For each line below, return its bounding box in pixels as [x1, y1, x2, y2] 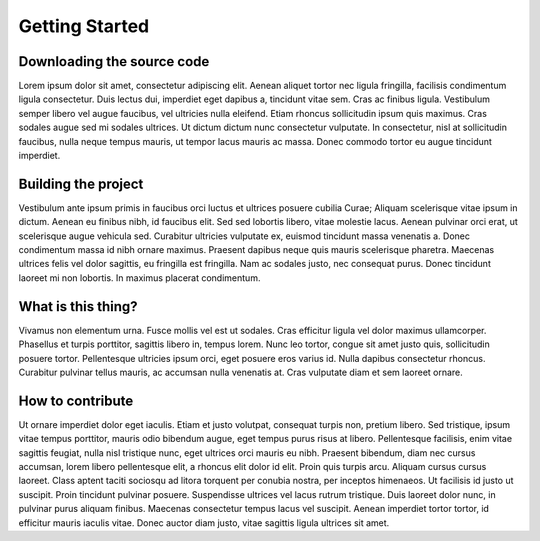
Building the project [18, 175, 144, 192]
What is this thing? [18, 298, 138, 315]
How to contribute [18, 392, 134, 409]
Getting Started [18, 15, 150, 37]
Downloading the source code [18, 53, 210, 70]
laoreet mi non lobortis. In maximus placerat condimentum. [18, 271, 261, 284]
